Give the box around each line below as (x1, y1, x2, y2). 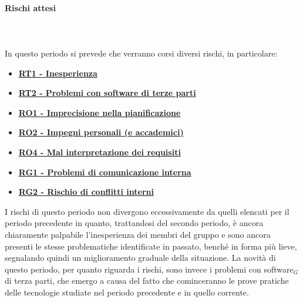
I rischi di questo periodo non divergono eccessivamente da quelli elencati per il (5, 205, 289, 217)
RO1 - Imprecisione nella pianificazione (18, 106, 181, 118)
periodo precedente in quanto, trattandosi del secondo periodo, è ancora (5, 217, 264, 229)
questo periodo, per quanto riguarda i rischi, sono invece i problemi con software (5, 263, 294, 275)
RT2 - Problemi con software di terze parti (18, 87, 196, 99)
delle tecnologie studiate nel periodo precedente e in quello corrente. (5, 286, 249, 298)
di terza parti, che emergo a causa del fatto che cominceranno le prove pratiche (5, 274, 289, 287)
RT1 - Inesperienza (18, 67, 97, 79)
